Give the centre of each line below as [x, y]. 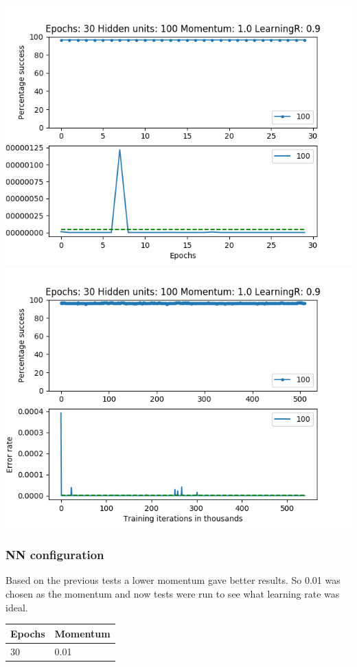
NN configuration [55, 555]
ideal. [17, 607]
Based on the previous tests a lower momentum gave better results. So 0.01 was [173, 580]
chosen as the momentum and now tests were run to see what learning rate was [173, 593]
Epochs [28, 633]
